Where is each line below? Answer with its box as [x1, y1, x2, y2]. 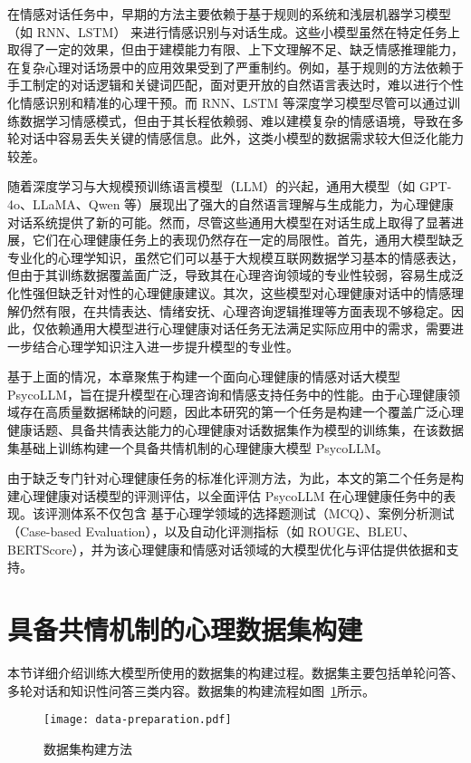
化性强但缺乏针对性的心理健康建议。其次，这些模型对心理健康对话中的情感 [7, 283, 451, 302]
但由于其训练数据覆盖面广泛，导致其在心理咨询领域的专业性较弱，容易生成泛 [7, 266, 464, 285]
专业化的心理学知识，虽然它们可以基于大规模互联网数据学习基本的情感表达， [7, 247, 464, 266]
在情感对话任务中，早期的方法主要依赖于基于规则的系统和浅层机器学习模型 [7, 5, 451, 23]
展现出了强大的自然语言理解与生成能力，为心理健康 [149, 194, 455, 213]
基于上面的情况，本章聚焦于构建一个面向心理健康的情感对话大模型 [7, 367, 400, 386]
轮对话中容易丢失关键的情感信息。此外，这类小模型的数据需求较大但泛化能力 [7, 129, 464, 148]
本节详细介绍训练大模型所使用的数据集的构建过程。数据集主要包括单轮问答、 [7, 662, 464, 681]
